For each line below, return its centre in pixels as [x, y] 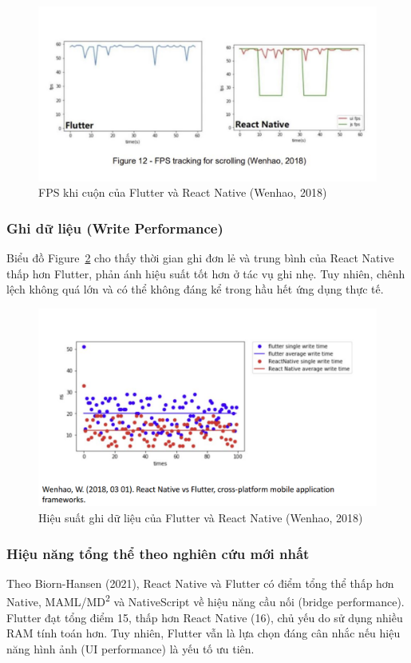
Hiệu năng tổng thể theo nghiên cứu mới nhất [158, 553]
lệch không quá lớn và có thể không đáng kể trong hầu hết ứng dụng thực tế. [195, 289]
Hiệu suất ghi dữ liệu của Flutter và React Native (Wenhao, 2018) [201, 518]
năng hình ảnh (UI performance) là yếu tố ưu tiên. [130, 648]
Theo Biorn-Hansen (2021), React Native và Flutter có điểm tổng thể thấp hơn [200, 583]
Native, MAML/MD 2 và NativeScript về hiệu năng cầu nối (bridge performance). [205, 601]
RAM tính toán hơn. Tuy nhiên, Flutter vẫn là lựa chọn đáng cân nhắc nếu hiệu [204, 633]
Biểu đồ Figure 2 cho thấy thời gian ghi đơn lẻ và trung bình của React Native [200, 258]
